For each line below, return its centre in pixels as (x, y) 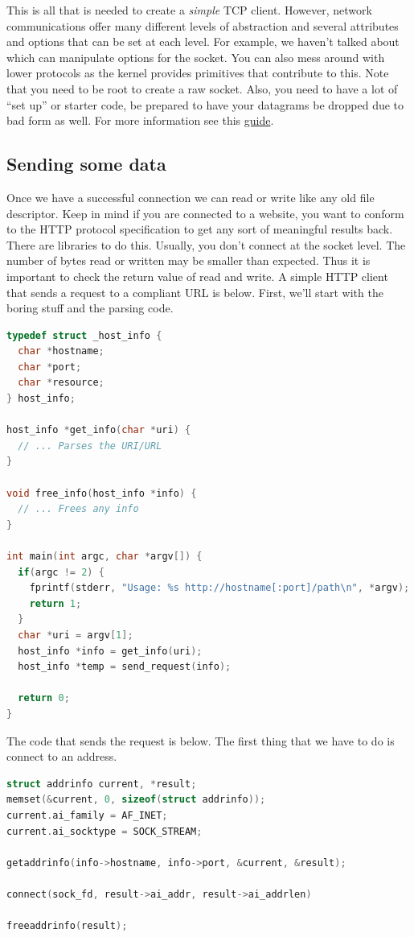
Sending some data (86, 164)
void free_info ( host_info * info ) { (102, 493)
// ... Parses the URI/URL (90, 446)
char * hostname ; (61, 351)
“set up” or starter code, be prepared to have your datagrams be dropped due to (205, 104)
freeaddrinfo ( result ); (67, 926)
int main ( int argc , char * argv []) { (105, 557)
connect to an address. (62, 756)
